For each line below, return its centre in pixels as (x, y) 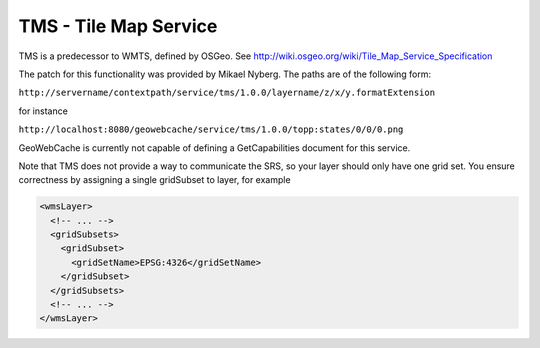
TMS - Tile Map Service (118, 26)
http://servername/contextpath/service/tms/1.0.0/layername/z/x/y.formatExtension (226, 93)
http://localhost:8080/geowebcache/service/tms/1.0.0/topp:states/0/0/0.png (211, 129)
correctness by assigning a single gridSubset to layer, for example (154, 180)
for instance (43, 111)
